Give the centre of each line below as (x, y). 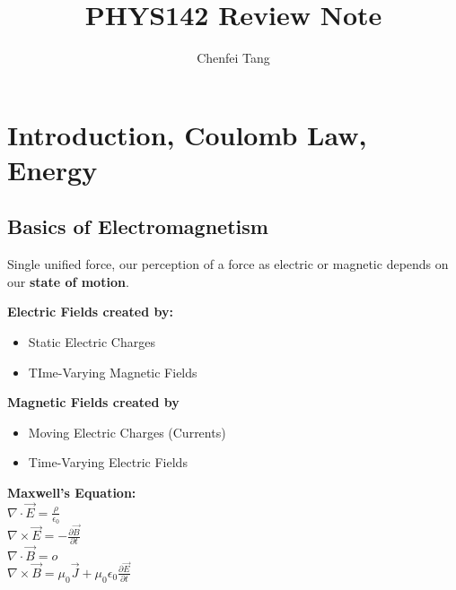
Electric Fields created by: (90, 312)
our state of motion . (68, 281)
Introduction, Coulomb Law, (187, 134)
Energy (53, 169)
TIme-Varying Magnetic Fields (113, 372)
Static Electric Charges (92, 342)
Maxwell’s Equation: (72, 493)
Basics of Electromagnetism (138, 226)
